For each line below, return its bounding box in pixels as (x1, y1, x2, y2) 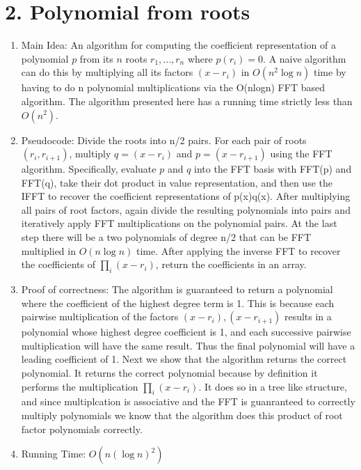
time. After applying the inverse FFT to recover (136, 243, 341, 258)
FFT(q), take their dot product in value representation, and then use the (21, 175, 332, 189)
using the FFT (270, 146, 332, 161)
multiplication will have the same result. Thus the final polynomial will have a (21, 338, 355, 352)
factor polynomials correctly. (21, 421, 143, 436)
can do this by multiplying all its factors (21, 65, 193, 79)
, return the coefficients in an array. (155, 257, 307, 272)
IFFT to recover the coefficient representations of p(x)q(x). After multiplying (21, 189, 351, 203)
